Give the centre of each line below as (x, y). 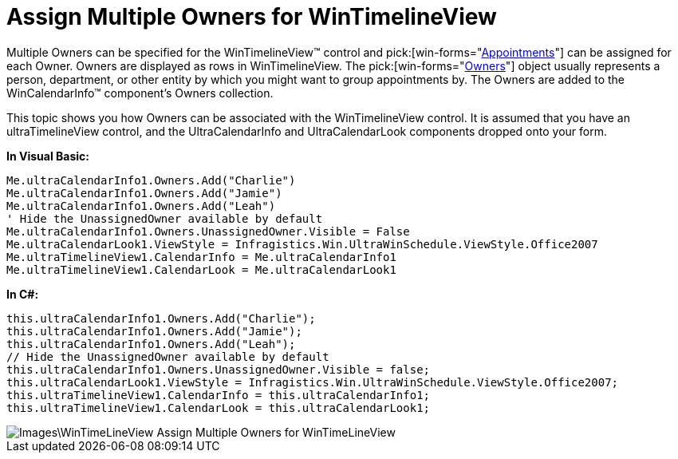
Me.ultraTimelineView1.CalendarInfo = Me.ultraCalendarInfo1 (201, 257)
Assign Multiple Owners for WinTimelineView (252, 17)
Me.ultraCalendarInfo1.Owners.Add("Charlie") (151, 180)
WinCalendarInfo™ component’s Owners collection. (140, 93)
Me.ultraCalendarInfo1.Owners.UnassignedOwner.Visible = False (208, 231)
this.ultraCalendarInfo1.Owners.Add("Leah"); (151, 344)
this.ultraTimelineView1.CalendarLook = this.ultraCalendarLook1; (219, 408)
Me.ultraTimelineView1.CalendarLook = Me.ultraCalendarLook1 (201, 269)
